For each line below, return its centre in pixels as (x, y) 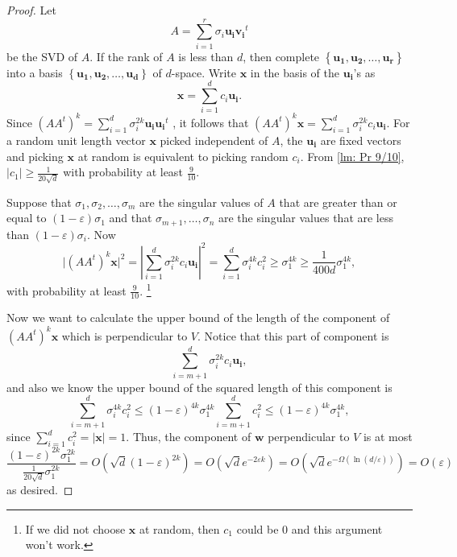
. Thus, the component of (189, 437)
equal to (27, 218)
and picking (35, 156)
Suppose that (39, 202)
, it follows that (211, 122)
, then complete (281, 56)
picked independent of (214, 140)
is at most (388, 437)
